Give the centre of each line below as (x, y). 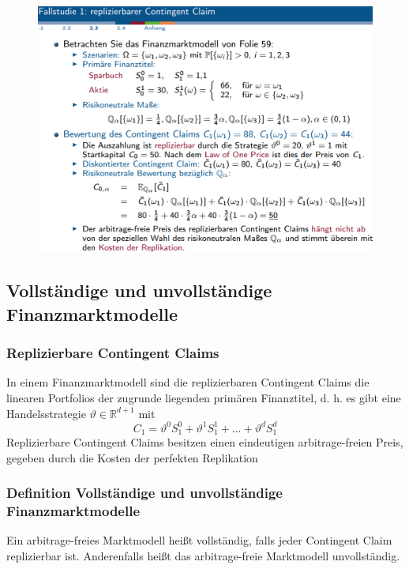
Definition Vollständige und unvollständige (144, 493)
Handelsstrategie (46, 413)
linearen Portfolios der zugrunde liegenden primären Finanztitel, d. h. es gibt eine (204, 397)
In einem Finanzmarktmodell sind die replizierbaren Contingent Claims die (188, 382)
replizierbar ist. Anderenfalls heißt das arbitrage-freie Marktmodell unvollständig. (203, 556)
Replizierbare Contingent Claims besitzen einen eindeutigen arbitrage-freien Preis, (205, 442)
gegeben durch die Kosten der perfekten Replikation (132, 457)
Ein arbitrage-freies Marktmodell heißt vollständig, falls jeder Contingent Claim (199, 540)
